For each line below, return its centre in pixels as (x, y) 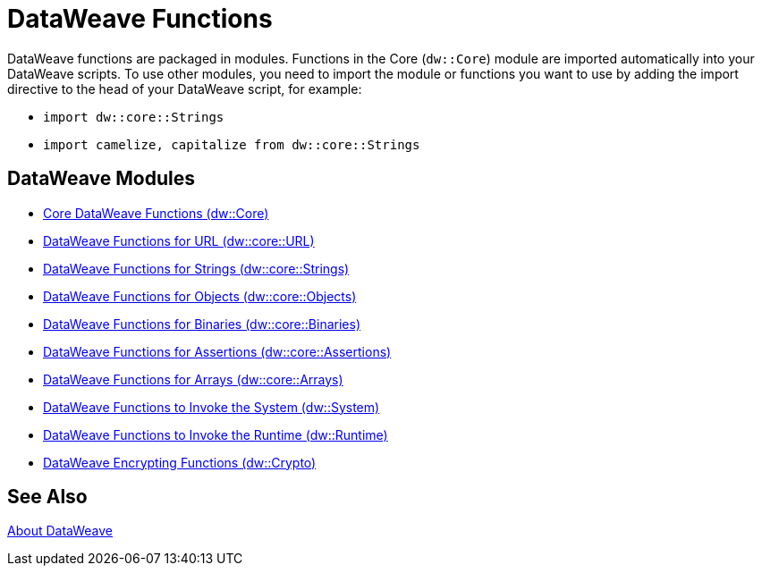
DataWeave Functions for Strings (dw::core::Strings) (196, 268)
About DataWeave (60, 531)
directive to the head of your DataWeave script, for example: (185, 88)
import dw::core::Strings (134, 117)
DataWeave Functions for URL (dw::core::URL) (179, 240)
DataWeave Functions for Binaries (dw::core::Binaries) (202, 324)
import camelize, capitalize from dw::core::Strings (232, 144)
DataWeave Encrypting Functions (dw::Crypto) (180, 462)
